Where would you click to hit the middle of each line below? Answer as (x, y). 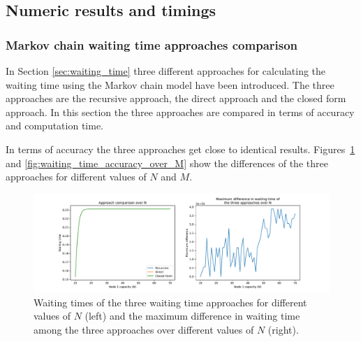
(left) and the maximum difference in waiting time (192, 316)
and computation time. (55, 126)
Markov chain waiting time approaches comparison (152, 44)
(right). (283, 329)
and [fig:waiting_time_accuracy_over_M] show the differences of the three (167, 163)
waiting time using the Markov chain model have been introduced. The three (170, 84)
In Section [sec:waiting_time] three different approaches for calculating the (166, 71)
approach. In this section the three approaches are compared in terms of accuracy (180, 112)
